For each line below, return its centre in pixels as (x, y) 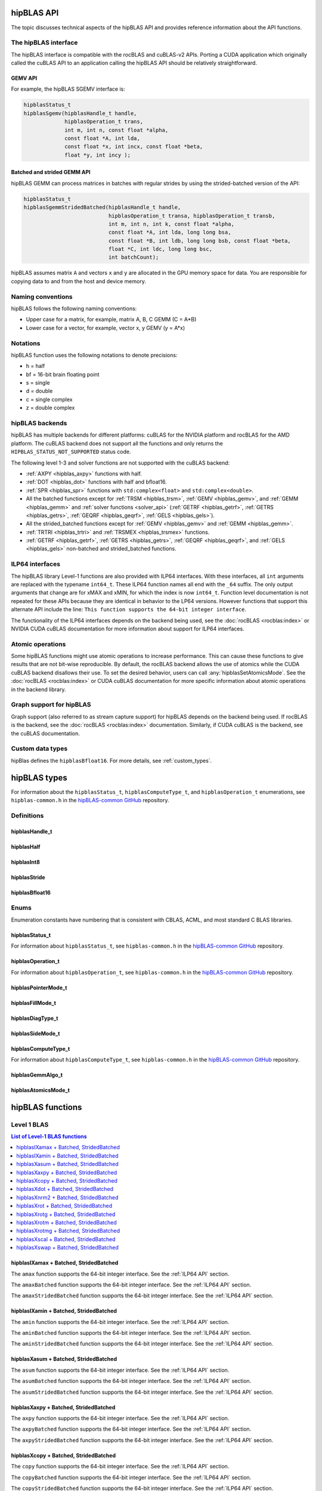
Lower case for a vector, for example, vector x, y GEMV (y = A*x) (106, 327)
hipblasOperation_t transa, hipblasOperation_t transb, (192, 216)
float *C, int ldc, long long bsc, (160, 249)
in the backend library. (38, 689)
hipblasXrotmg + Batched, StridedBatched (68, 1231)
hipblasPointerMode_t (39, 988)
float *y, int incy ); (98, 155)
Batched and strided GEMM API (51, 172)
